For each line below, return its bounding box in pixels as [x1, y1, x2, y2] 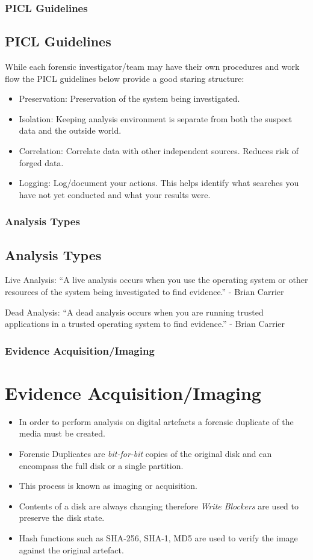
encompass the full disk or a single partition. [19, 459, 184, 471]
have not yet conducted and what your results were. [19, 188, 211, 201]
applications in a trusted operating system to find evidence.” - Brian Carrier [5, 317, 285, 330]
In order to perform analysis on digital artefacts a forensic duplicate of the [19, 415, 294, 428]
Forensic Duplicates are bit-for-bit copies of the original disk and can [19, 447, 272, 459]
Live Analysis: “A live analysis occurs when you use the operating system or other [5, 273, 308, 286]
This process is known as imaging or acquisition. [19, 479, 197, 492]
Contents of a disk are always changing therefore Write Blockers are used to [19, 499, 299, 512]
